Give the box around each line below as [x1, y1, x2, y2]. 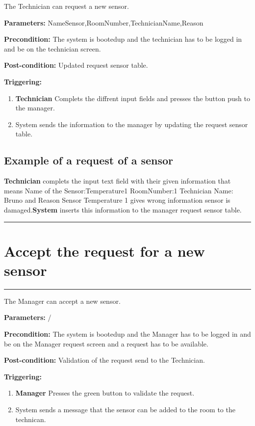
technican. [15, 414, 46, 424]
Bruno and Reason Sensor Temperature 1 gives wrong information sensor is [4, 195, 230, 205]
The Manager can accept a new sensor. [4, 295, 121, 306]
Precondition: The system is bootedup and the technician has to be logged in [4, 34, 242, 44]
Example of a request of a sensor [4, 153, 174, 168]
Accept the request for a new [4, 240, 205, 261]
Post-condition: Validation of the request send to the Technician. [4, 355, 205, 365]
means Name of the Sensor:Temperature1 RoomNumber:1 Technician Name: [4, 185, 233, 195]
